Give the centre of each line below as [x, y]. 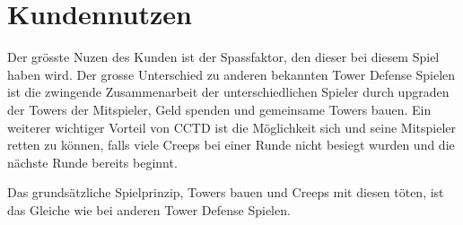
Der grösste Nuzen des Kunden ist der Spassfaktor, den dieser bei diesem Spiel [223, 57]
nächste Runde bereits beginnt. [92, 162]
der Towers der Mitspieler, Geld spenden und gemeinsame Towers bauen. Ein [219, 109]
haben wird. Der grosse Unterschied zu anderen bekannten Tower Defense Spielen [231, 74]
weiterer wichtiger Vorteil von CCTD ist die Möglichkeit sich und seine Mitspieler [231, 127]
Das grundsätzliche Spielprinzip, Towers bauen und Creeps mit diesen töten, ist [226, 192]
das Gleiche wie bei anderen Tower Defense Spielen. [149, 209]
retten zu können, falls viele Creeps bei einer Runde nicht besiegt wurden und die [231, 145]
